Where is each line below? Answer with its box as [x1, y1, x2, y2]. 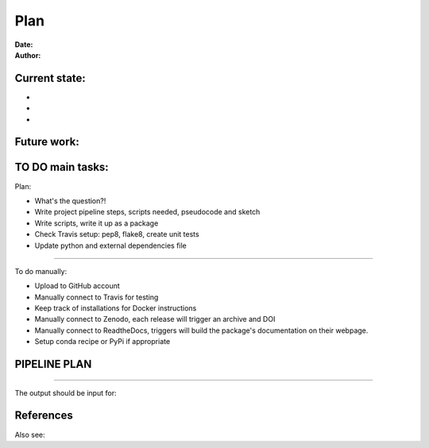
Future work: [14, 135, 79, 149]
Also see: [14, 430, 45, 439]
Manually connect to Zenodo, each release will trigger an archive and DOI [34, 315, 276, 324]
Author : [14, 50, 41, 60]
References [14, 409, 73, 423]
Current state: [14, 71, 87, 85]
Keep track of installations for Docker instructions [34, 303, 197, 313]
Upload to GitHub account [34, 281, 121, 291]
